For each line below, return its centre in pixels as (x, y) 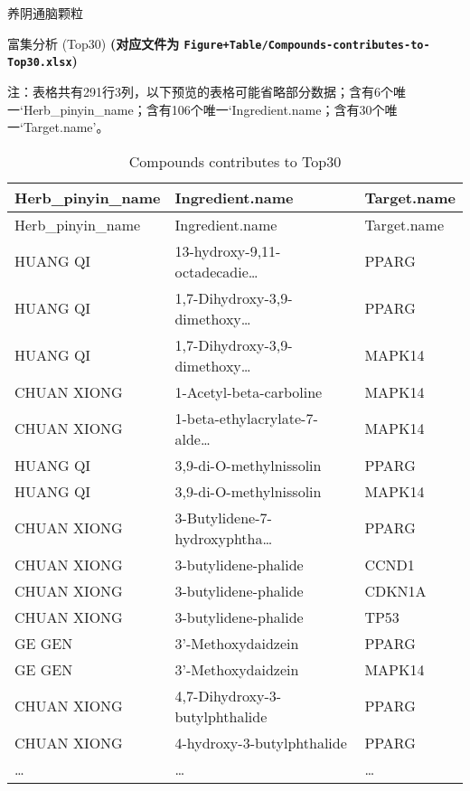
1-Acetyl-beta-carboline (249, 391)
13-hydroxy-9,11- (228, 250)
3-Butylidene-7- (223, 517)
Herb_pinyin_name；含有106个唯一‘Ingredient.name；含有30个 (204, 109)
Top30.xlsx (40, 63)
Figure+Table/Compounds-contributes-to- (307, 45)
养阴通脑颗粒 (45, 13)
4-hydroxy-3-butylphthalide (261, 742)
